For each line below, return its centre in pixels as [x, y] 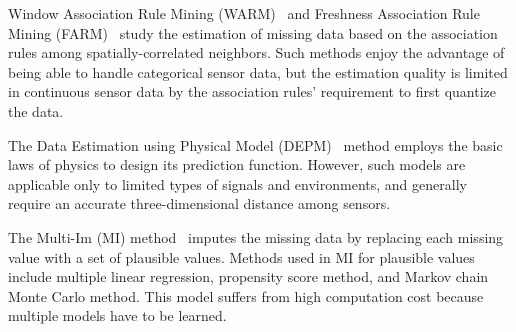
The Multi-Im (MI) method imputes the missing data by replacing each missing [256, 236]
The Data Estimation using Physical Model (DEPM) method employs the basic [255, 144]
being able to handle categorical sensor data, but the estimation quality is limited [258, 71]
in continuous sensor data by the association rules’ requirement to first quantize [252, 91]
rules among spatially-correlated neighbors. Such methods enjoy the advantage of [256, 52]
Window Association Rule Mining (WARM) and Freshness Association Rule [244, 13]
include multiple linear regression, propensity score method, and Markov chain [248, 276]
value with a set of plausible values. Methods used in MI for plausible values [241, 256]
